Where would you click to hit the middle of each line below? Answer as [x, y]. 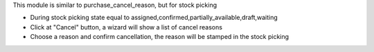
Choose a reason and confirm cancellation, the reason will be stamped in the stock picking [160, 37]
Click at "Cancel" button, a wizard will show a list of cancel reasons [126, 27]
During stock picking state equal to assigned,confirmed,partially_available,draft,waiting [154, 18]
